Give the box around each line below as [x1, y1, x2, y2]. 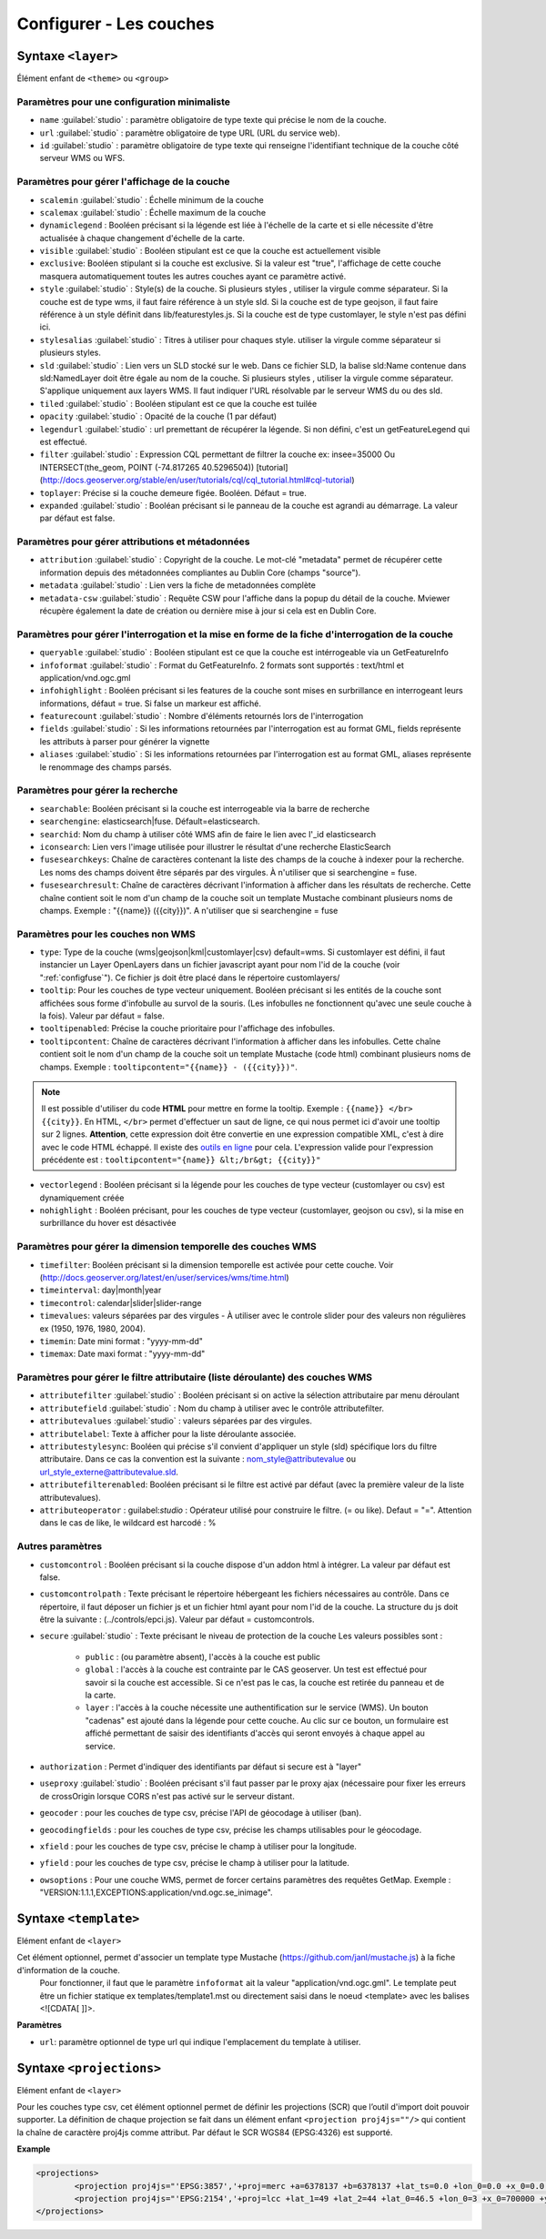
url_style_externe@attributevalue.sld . [39, 1466, 179, 1477]
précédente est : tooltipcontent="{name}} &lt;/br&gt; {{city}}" [41, 1154, 321, 1165]
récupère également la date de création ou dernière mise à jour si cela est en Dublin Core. [39, 605, 377, 616]
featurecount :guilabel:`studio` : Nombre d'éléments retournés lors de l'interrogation [39, 711, 364, 722]
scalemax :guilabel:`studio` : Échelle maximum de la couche [39, 207, 267, 218]
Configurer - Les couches [16, 14, 215, 34]
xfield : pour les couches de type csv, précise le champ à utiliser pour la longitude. [39, 1840, 357, 1851]
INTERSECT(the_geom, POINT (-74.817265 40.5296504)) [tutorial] [39, 461, 288, 472]
